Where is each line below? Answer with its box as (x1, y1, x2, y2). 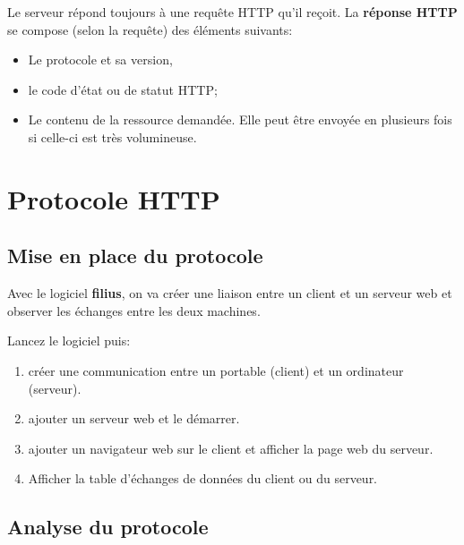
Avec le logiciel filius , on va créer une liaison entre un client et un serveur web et (7, 284, 452, 302)
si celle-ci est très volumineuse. (28, 127, 197, 146)
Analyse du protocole (7, 513, 209, 541)
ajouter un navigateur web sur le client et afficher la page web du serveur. (28, 439, 434, 457)
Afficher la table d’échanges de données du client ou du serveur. (28, 469, 378, 488)
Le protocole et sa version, (28, 50, 173, 69)
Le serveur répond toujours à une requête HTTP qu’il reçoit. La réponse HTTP (7, 3, 458, 21)
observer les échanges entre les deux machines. (7, 301, 261, 319)
